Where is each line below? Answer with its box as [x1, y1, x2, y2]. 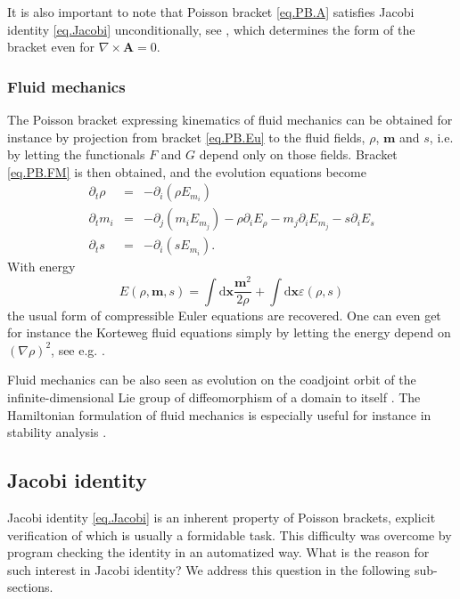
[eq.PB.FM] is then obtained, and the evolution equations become [7, 162, 366, 181]
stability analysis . [7, 423, 107, 441]
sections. [7, 578, 53, 596]
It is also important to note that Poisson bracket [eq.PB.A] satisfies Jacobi [7, 3, 415, 20]
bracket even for [7, 37, 95, 56]
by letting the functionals [7, 145, 145, 164]
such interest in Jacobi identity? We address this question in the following [7, 560, 411, 579]
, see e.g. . [51, 340, 105, 359]
